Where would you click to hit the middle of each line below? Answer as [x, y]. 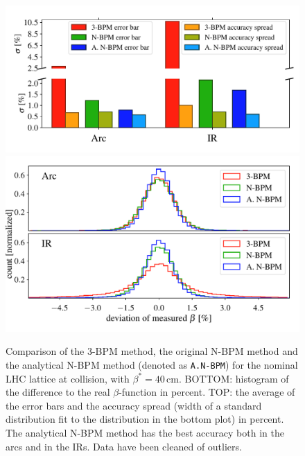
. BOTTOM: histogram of [234, 378]
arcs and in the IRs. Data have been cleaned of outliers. [124, 446]
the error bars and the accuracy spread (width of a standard [134, 405]
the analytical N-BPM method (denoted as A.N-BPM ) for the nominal [152, 365]
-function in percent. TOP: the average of [207, 392]
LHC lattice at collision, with [68, 378]
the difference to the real [58, 392]
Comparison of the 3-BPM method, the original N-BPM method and [152, 351]
